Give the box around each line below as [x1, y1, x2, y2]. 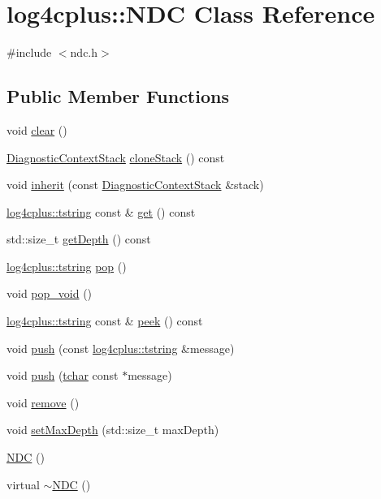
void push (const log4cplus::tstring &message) [6, 339, 235, 356]
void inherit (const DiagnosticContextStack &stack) [6, 176, 264, 193]
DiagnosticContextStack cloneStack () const [6, 148, 225, 166]
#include [6, 44, 52, 61]
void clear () [6, 121, 67, 138]
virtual [6, 475, 40, 493]
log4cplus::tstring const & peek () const [6, 312, 203, 329]
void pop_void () [6, 285, 93, 302]
